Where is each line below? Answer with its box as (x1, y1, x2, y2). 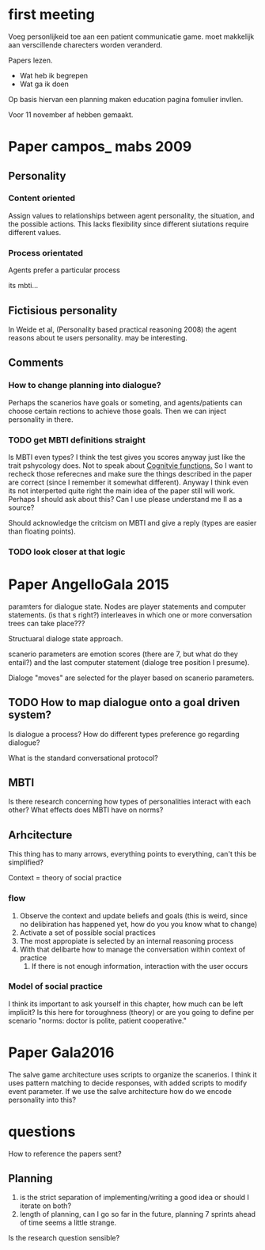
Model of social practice (8, 981, 103, 992)
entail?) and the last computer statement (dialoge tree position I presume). (8, 657, 250, 667)
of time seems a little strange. (19, 1218, 117, 1228)
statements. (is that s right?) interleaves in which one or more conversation (8, 610, 252, 619)
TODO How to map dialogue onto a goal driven (8, 696, 240, 709)
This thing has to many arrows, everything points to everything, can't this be (8, 849, 257, 859)
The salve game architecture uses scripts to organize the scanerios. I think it (8, 1070, 257, 1079)
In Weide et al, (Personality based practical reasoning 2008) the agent (8, 325, 237, 334)
